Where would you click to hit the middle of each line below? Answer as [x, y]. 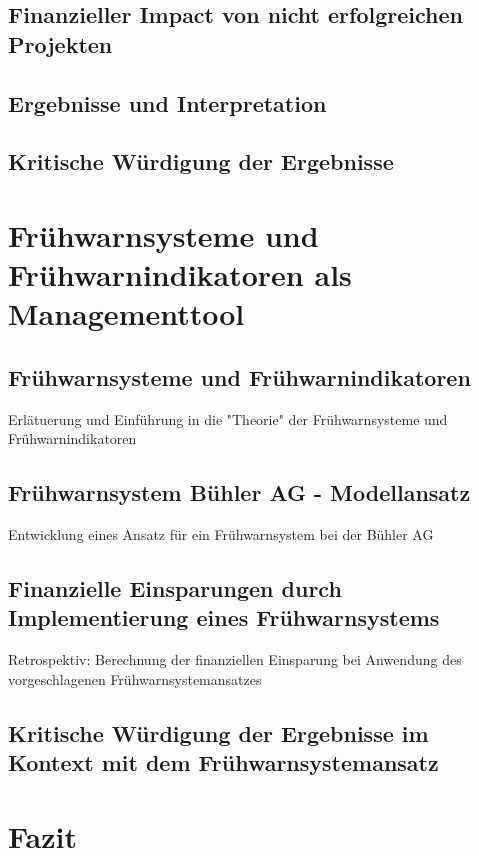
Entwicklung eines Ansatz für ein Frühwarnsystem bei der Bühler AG [221, 534]
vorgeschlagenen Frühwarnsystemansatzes [135, 678]
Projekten [60, 43]
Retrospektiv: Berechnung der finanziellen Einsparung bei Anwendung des [235, 659]
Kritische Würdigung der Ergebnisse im [218, 732]
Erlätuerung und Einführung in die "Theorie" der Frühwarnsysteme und [228, 418]
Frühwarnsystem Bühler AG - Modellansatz [239, 492]
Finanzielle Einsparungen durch [175, 588]
